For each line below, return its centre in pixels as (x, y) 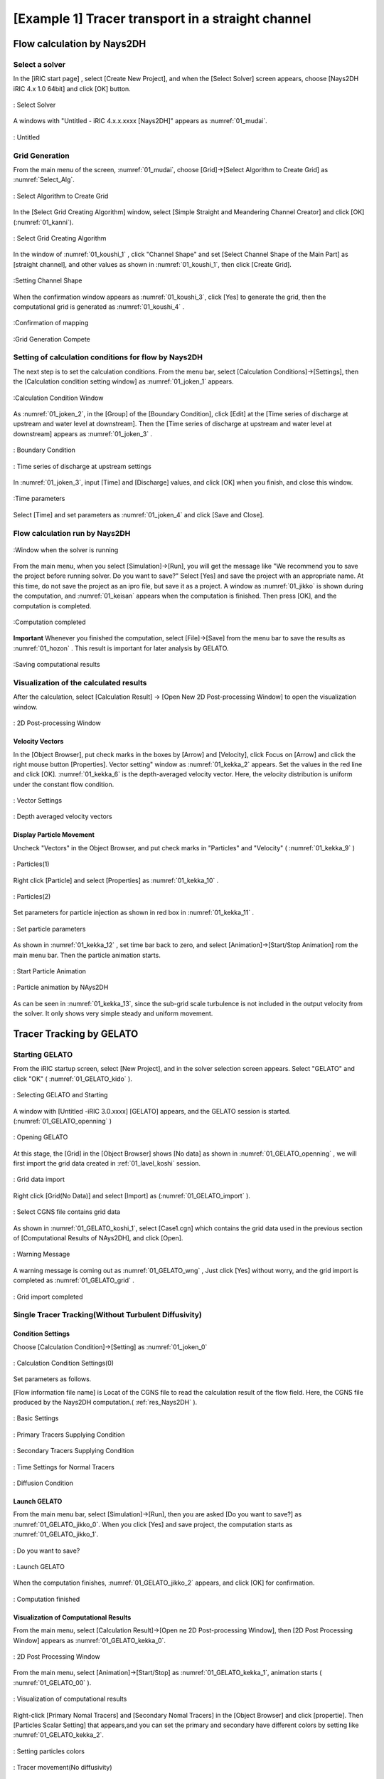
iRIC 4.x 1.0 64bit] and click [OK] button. (72, 88)
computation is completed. (52, 606)
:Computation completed (49, 622)
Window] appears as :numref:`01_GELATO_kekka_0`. (90, 1640)
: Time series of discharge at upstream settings (82, 466)
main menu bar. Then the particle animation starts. (87, 955)
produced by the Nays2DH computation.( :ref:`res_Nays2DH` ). (105, 1403)
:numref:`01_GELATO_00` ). (52, 1682)
